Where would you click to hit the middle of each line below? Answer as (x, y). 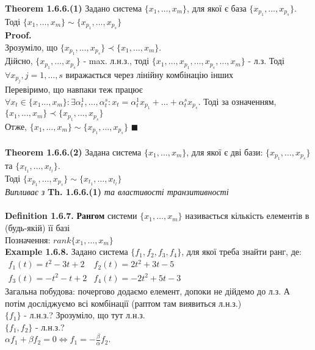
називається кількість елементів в (247, 216)
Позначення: (28, 239)
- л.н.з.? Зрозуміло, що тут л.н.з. (85, 315)
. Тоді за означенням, (237, 101)
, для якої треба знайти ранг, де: (241, 252)
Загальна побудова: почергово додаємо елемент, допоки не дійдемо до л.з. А (147, 291)
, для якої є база (217, 8)
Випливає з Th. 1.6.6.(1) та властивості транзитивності (117, 192)
